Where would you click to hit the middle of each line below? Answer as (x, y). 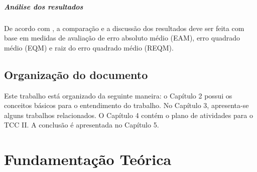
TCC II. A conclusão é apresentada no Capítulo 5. (82, 125)
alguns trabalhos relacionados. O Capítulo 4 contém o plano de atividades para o (128, 115)
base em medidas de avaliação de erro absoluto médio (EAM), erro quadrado (122, 38)
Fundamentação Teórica (88, 159)
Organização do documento (76, 74)
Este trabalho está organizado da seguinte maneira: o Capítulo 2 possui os (118, 95)
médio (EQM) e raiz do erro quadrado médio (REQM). (89, 47)
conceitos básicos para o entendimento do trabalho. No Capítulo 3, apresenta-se (126, 105)
